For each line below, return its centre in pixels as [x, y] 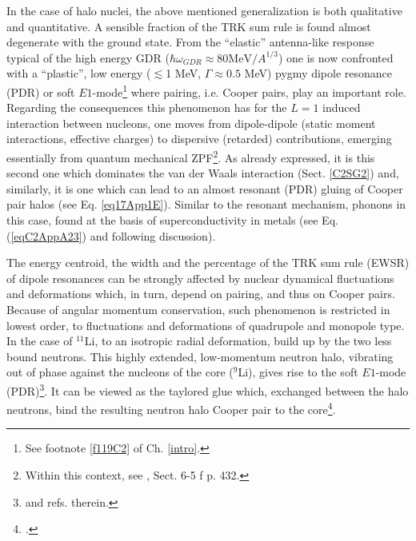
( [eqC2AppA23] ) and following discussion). [111, 235]
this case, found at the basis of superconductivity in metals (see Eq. [172, 220]
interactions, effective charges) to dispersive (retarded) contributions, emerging [199, 139]
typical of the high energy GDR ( [88, 57]
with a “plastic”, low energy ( [79, 73]
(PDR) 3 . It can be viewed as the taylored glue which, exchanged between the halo [208, 389]
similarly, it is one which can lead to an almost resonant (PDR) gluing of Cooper [205, 188]
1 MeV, [184, 73]
